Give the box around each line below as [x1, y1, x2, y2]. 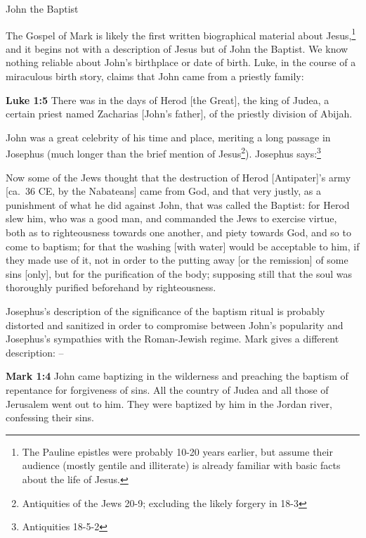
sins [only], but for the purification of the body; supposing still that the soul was [6, 266, 353, 281]
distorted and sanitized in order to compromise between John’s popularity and [6, 317, 344, 332]
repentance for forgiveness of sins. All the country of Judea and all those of [6, 382, 329, 397]
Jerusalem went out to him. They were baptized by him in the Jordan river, [6, 396, 332, 411]
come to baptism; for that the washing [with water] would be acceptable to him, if [6, 238, 360, 253]
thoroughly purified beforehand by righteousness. [6, 280, 216, 295]
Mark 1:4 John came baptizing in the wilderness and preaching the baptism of [6, 369, 348, 383]
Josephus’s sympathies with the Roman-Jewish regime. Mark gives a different [6, 331, 339, 346]
